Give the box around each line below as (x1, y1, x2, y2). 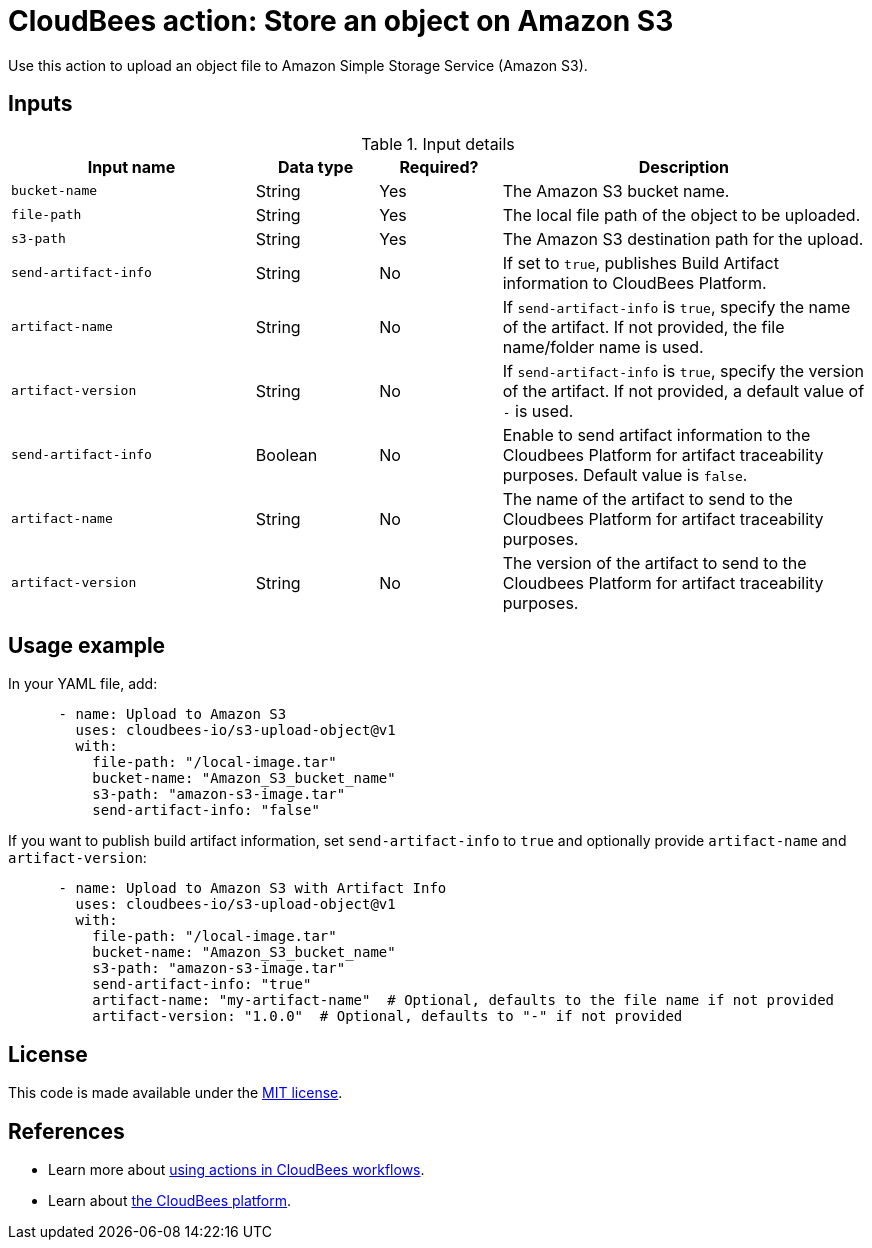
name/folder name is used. (502, 336, 704, 357)
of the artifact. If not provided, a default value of (502, 380, 865, 401)
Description (638, 156, 730, 177)
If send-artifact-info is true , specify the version (502, 360, 864, 381)
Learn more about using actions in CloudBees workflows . (48, 1161, 425, 1179)
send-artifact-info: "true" (92, 976, 312, 993)
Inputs (8, 91, 73, 117)
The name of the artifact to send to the (502, 488, 793, 509)
